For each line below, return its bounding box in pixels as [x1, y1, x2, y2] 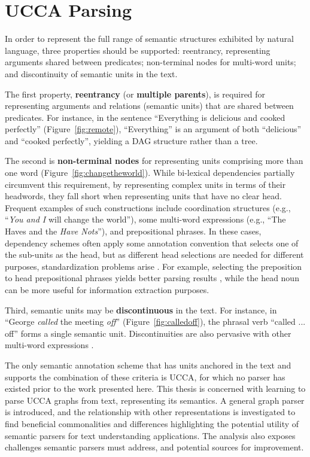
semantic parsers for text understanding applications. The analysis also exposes [5, 429, 296, 441]
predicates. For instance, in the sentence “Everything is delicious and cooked [5, 111, 285, 123]
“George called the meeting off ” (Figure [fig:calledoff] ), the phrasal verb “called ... [5, 315, 306, 328]
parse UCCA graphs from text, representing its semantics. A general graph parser [5, 394, 305, 406]
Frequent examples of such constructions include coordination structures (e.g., [5, 201, 291, 214]
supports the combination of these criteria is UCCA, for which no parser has [5, 370, 285, 383]
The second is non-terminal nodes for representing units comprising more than [5, 154, 303, 167]
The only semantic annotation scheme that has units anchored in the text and [5, 358, 291, 371]
